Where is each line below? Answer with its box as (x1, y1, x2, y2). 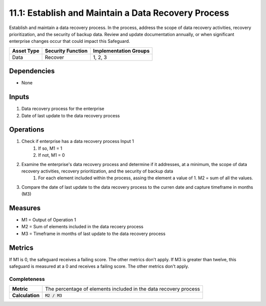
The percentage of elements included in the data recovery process (45, 286, 200, 293)
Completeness (9, 275, 45, 282)
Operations (9, 126, 44, 134)
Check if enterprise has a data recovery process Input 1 (21, 138, 134, 144)
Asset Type (12, 47, 39, 54)
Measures (9, 204, 41, 212)
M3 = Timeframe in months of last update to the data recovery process (21, 231, 166, 237)
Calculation (12, 292, 40, 299)
